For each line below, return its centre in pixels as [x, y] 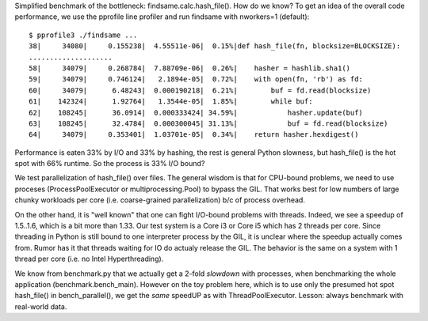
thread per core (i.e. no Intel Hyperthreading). [89, 259]
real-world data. [41, 306]
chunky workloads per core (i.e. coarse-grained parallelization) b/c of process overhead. [160, 200]
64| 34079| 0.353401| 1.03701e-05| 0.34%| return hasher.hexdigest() [194, 135]
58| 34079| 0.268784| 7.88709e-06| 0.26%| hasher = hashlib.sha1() [190, 68]
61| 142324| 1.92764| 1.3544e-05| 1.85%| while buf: [171, 102]
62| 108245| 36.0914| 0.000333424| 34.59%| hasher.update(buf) [196, 112]
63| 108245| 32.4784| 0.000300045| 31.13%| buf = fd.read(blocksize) [208, 123]
